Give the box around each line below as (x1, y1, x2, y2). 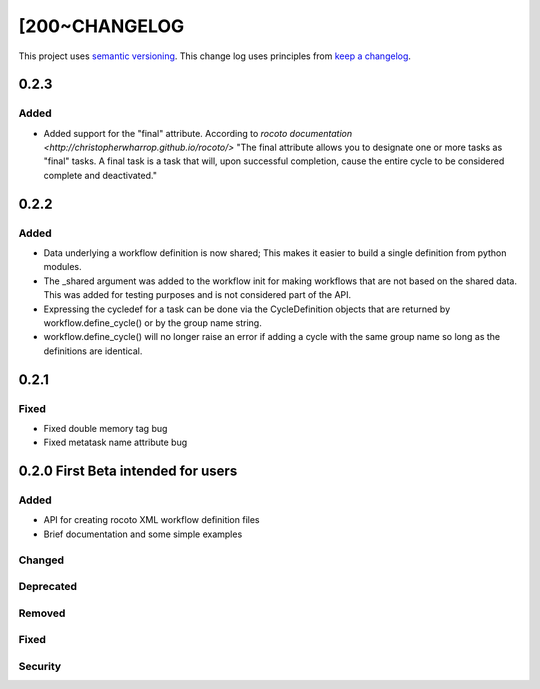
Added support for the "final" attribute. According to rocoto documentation (43, 127, 353, 139)
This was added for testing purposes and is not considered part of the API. (43, 289, 352, 301)
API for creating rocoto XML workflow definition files (43, 514, 260, 526)
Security (18, 659, 62, 673)
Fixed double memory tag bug (43, 422, 168, 434)
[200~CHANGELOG (18, 15, 185, 37)
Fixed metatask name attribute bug (43, 436, 188, 449)
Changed (18, 553, 65, 567)
